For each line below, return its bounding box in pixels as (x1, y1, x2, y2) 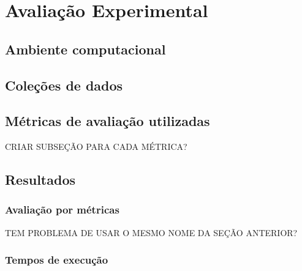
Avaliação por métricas (5, 202, 119, 217)
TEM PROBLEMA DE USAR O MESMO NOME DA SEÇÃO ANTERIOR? (5, 226, 298, 239)
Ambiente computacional (5, 39, 166, 58)
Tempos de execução (5, 252, 108, 267)
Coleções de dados (5, 75, 123, 94)
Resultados (5, 170, 75, 189)
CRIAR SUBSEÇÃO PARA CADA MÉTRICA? (5, 140, 187, 153)
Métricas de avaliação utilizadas (5, 111, 210, 130)
